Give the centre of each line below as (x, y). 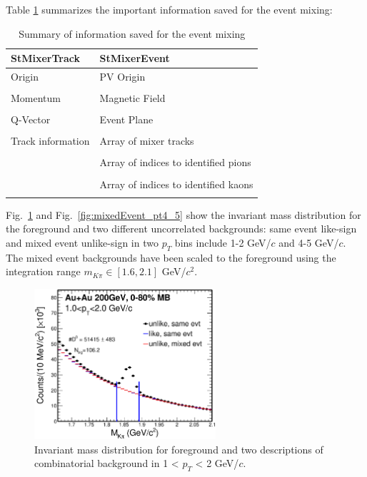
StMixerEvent (135, 58)
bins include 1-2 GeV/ (223, 243)
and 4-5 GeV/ (309, 243)
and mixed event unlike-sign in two (82, 243)
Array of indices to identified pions (175, 162)
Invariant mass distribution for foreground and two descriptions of (179, 449)
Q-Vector (31, 119)
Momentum (36, 98)
